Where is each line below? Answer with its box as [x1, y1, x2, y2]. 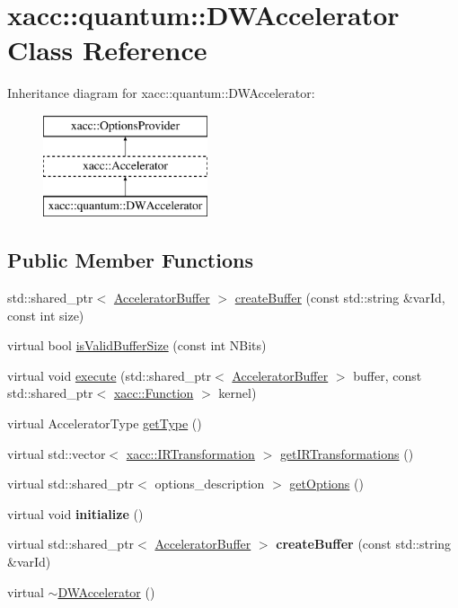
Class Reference [7, 31, 207, 68]
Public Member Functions [7, 246, 253, 274]
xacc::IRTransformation [126, 444, 255, 463]
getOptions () [289, 474, 364, 493]
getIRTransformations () [279, 444, 414, 463]
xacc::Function [113, 383, 194, 402]
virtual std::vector [7, 444, 106, 463]
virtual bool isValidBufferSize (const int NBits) [7, 336, 267, 355]
